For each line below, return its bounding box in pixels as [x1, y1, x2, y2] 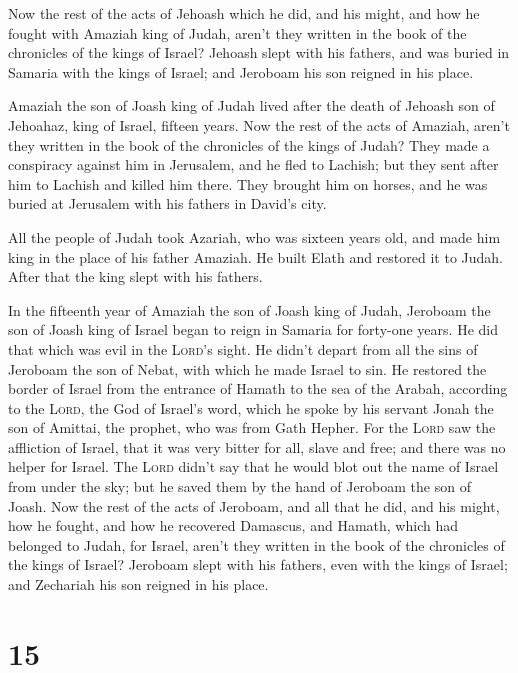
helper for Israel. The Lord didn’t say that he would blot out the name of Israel [8, 456, 499, 477]
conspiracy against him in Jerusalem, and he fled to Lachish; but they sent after [8, 154, 499, 175]
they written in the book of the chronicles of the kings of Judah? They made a [8, 134, 490, 155]
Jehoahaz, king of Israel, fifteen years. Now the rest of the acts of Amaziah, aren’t [8, 114, 510, 135]
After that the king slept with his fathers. [8, 266, 263, 287]
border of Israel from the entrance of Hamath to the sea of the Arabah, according [8, 378, 508, 399]
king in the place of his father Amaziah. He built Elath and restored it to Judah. [8, 246, 503, 267]
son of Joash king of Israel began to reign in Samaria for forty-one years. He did [8, 319, 498, 340]
